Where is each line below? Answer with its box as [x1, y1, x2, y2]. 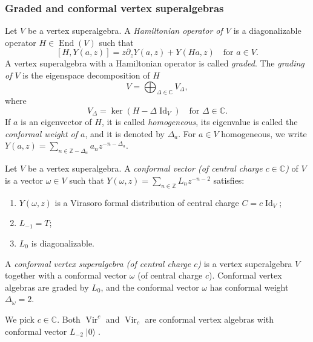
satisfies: [213, 173, 245, 186]
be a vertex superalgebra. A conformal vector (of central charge [27, 162, 263, 175]
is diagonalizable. [31, 236, 95, 249]
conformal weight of [5, 127, 78, 140]
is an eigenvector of [21, 115, 92, 127]
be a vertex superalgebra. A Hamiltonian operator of [27, 24, 223, 37]
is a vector [5, 173, 44, 186]
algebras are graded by [5, 280, 89, 293]
